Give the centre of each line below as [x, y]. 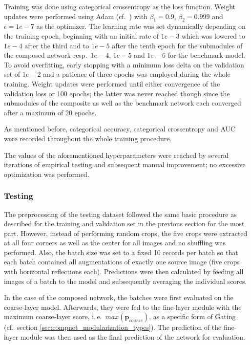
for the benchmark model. [207, 55]
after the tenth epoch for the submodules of [177, 45]
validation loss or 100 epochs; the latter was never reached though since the [117, 93]
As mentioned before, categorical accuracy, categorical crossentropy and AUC [120, 129]
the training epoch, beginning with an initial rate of [82, 35]
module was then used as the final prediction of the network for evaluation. [133, 337]
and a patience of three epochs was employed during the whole [137, 74]
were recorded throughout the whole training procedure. [88, 138]
